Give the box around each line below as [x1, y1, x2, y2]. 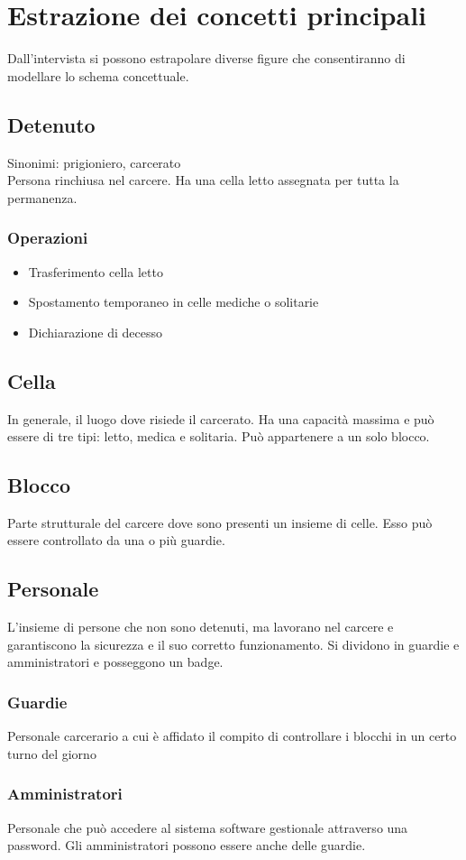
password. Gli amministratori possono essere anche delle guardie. [7, 836, 366, 855]
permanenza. [7, 188, 78, 207]
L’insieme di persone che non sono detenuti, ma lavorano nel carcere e [7, 617, 394, 636]
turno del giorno [7, 744, 96, 763]
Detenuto [7, 110, 96, 138]
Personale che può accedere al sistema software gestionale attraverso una [7, 818, 408, 837]
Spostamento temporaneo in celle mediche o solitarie [28, 292, 319, 311]
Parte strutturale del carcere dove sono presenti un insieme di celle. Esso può [7, 513, 433, 532]
